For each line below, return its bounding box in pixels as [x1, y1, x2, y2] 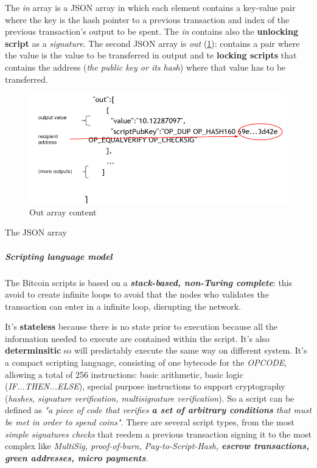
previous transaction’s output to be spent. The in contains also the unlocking [5, 25, 298, 38]
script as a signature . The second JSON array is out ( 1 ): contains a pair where [5, 37, 300, 49]
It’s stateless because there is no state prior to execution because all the [5, 320, 277, 333]
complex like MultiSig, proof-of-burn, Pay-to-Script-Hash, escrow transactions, [5, 439, 309, 452]
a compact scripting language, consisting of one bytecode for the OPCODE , [5, 356, 287, 369]
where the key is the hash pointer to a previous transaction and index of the [5, 13, 290, 26]
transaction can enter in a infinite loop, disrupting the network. [5, 299, 242, 312]
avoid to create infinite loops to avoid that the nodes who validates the [5, 288, 269, 301]
